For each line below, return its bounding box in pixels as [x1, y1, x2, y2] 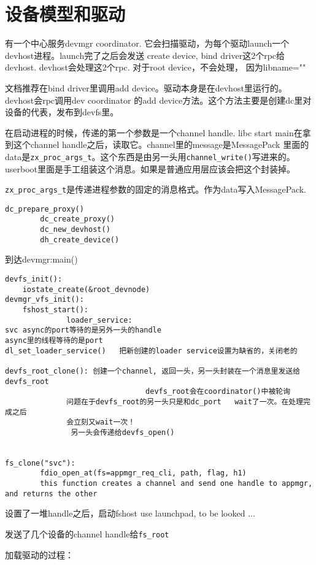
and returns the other [5, 489, 98, 498]
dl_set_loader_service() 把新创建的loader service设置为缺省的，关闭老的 [5, 346, 298, 355]
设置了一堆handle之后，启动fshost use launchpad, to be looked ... [5, 507, 255, 520]
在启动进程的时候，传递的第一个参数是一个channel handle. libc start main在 [5, 126, 303, 139]
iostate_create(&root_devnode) [22, 285, 150, 294]
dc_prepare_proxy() [5, 204, 84, 213]
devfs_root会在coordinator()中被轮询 [145, 387, 291, 396]
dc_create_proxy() [40, 215, 115, 224]
